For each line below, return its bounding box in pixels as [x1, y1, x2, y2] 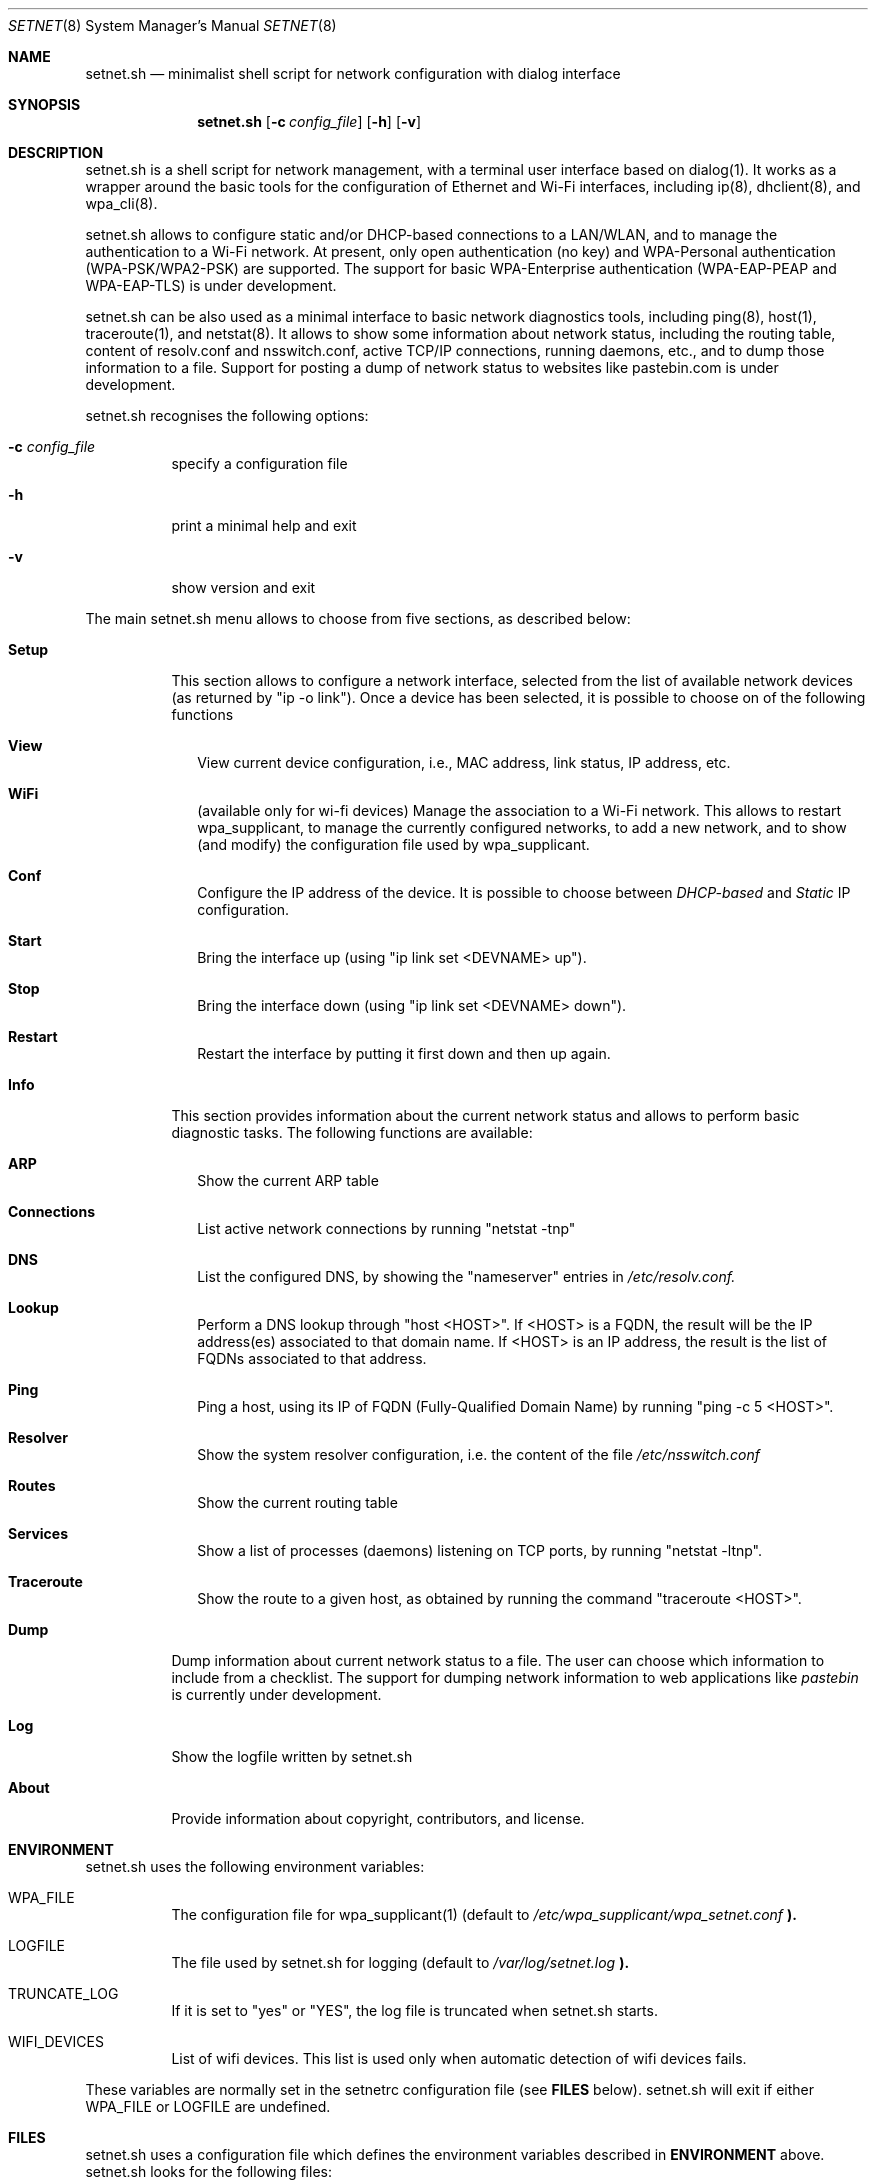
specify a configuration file [171, 455, 348, 472]
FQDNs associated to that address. [197, 1350, 427, 1367]
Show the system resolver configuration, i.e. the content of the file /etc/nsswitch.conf [197, 1446, 760, 1463]
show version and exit [171, 579, 316, 596]
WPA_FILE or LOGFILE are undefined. [85, 2098, 331, 2115]
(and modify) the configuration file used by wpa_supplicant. [197, 836, 590, 853]
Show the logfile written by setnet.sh [171, 1748, 413, 1765]
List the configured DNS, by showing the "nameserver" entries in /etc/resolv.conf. [197, 1268, 736, 1285]
